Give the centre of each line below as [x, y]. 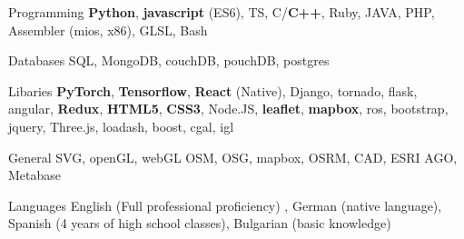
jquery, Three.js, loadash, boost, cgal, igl [121, 126]
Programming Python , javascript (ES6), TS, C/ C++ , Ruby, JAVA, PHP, [222, 12]
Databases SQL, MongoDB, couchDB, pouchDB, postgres [169, 60]
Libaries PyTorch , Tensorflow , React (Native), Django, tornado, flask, [213, 90]
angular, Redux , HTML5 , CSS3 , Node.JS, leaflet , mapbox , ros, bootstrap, [228, 109]
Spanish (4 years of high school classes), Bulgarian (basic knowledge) [200, 223]
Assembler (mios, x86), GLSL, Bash [108, 30]
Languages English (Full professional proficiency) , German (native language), [225, 205]
